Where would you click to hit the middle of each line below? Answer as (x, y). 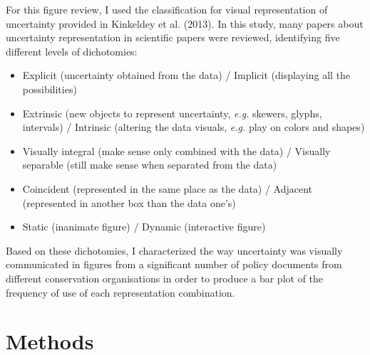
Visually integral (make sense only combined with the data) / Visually (176, 150)
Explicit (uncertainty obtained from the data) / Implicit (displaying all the (186, 75)
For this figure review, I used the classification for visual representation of (167, 9)
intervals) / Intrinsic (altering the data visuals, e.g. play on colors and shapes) (194, 127)
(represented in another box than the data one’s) (129, 202)
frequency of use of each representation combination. (120, 292)
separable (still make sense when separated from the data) (150, 165)
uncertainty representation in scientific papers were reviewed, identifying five (173, 37)
